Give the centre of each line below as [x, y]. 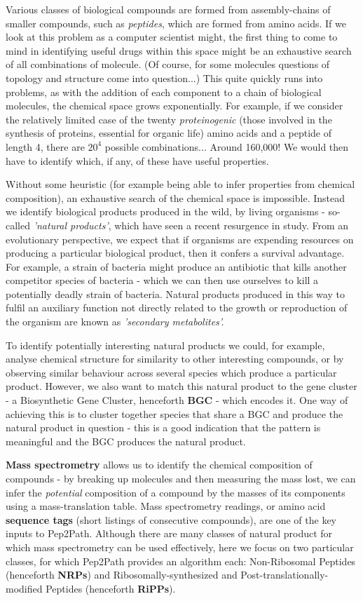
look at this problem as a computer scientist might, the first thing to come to [172, 37]
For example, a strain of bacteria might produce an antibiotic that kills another [176, 266]
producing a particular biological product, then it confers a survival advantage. [175, 253]
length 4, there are [45, 146]
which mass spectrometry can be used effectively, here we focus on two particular [180, 547]
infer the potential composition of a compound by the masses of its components [176, 492]
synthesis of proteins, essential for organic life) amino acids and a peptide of [169, 133]
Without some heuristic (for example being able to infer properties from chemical [180, 184]
